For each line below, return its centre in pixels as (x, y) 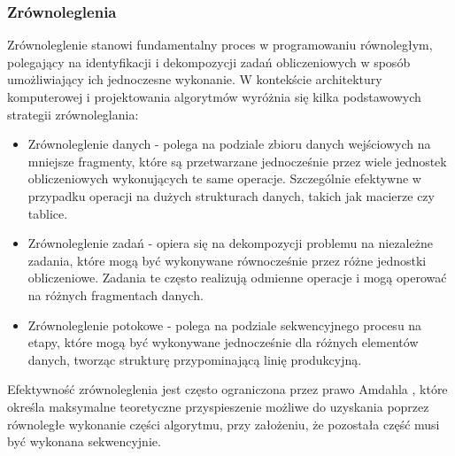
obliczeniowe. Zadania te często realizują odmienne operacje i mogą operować (237, 278)
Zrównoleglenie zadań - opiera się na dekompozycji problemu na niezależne (230, 243)
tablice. (48, 213)
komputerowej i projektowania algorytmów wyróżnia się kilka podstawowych (214, 97)
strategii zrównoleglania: (73, 114)
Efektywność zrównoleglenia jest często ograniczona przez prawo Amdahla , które (227, 389)
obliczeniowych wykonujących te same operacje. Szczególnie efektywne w (224, 178)
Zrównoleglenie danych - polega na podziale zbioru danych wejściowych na (229, 144)
